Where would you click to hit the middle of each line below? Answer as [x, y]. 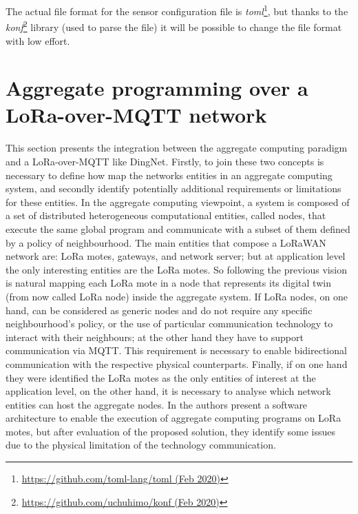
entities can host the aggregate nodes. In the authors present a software [157, 404]
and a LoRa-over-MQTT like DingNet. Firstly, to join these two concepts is [165, 161]
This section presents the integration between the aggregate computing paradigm [177, 148]
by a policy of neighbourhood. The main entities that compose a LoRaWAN [166, 242]
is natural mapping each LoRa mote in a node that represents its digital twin [168, 283]
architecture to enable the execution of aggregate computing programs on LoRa [173, 418]
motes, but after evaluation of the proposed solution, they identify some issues [170, 431]
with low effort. [38, 40]
